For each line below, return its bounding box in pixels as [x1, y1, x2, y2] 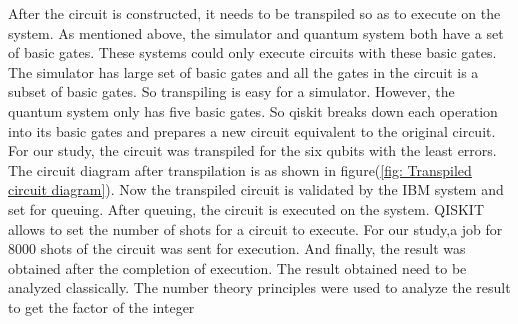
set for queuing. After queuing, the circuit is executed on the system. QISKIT [8, 198, 485, 219]
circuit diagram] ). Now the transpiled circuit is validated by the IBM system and [8, 179, 504, 200]
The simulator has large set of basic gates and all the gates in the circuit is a [8, 61, 479, 82]
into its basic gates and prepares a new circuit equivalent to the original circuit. [8, 120, 496, 141]
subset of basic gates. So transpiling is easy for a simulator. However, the [8, 81, 455, 102]
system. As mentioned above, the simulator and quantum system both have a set [8, 22, 504, 43]
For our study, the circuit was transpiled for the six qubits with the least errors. [8, 140, 497, 161]
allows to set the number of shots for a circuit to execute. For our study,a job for [8, 218, 503, 239]
